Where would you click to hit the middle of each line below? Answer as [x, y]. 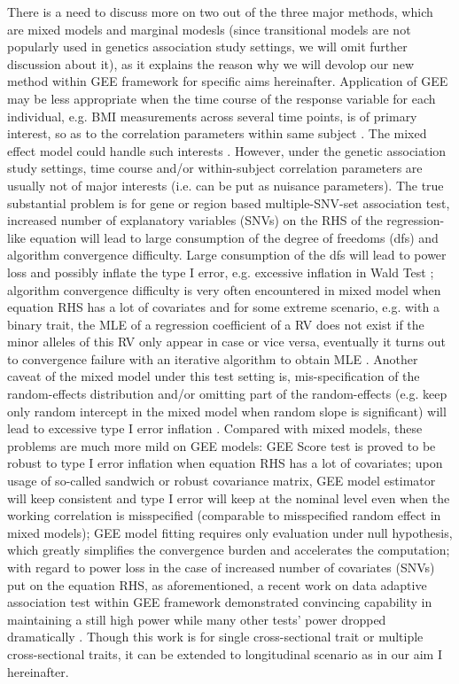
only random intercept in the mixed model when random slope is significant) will [227, 411]
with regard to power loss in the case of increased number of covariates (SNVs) [221, 567]
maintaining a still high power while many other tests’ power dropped [197, 619]
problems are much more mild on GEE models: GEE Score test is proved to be [222, 445]
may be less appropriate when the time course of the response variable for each [222, 98]
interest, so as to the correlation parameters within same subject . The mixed [217, 133]
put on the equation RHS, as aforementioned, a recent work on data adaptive [217, 584]
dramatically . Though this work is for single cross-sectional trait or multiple [215, 637]
